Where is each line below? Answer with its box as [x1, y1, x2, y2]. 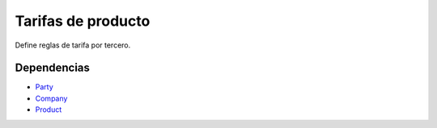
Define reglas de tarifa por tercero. [15, 40, 131, 50]
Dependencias [15, 61, 91, 75]
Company [35, 93, 68, 103]
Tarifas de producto [15, 12, 151, 30]
